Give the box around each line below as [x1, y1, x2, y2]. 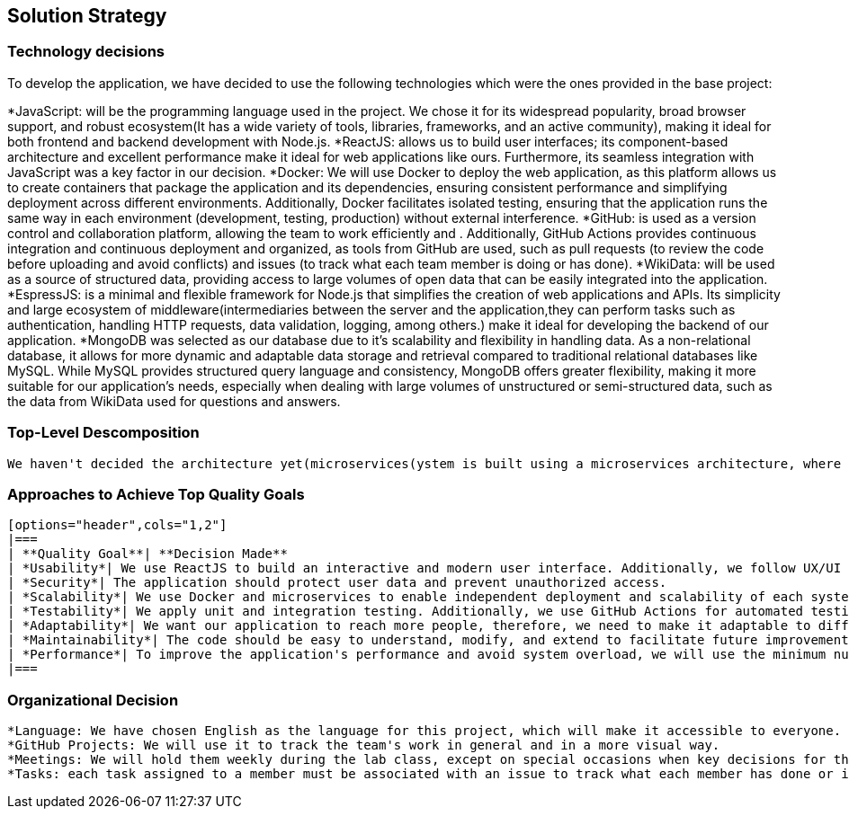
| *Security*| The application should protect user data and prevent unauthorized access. [7, 575, 667, 590]
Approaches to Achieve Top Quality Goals [7, 484, 305, 503]
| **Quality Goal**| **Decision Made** [7, 546, 288, 562]
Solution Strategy [7, 4, 167, 27]
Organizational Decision [7, 690, 179, 709]
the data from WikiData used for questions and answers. [7, 393, 341, 409]
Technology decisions [7, 42, 165, 61]
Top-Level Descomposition [7, 423, 200, 442]
